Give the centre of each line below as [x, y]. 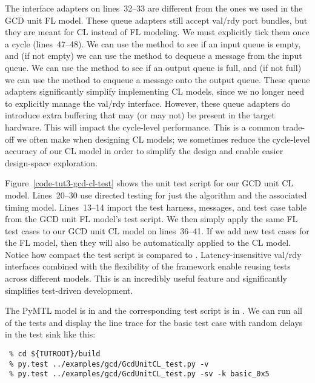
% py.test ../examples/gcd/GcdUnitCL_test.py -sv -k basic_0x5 [139, 374]
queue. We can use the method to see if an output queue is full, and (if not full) [153, 67]
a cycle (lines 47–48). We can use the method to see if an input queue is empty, [153, 43]
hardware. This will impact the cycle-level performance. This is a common [142, 127]
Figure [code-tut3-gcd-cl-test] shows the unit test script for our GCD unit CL [149, 183]
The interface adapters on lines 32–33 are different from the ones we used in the [154, 8]
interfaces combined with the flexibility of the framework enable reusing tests [148, 266]
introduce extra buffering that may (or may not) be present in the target [140, 115]
